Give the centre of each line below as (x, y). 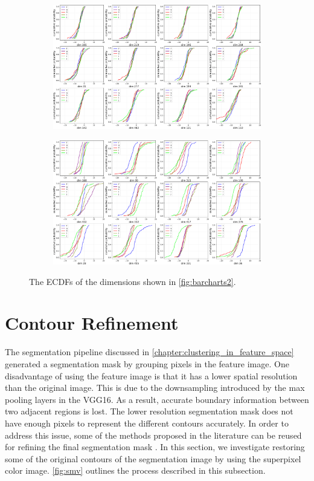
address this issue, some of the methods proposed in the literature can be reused (153, 435)
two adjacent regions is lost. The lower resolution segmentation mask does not (149, 411)
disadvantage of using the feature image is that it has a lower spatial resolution (151, 375)
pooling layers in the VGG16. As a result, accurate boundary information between (157, 399)
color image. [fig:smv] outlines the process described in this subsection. (135, 470)
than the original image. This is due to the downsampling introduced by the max (155, 388)
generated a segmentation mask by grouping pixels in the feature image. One (147, 364)
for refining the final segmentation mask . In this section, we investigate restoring (155, 447)
